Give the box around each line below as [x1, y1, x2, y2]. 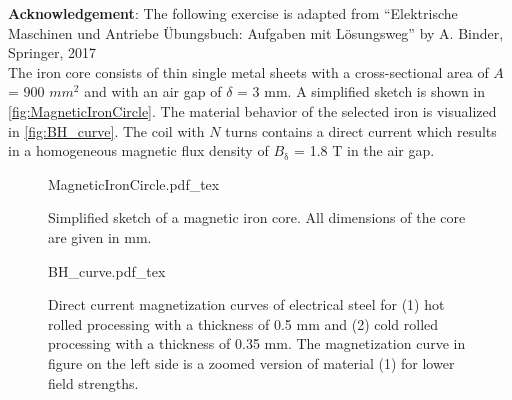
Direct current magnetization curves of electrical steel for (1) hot [48, 294, 445, 315]
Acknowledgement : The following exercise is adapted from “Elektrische [8, 3, 458, 23]
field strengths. [48, 372, 139, 393]
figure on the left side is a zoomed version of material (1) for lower [48, 352, 455, 373]
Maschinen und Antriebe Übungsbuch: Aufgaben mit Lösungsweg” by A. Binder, [8, 22, 504, 43]
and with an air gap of [84, 81, 222, 102]
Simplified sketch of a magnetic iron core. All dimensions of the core [48, 207, 466, 228]
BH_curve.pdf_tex [48, 260, 166, 281]
